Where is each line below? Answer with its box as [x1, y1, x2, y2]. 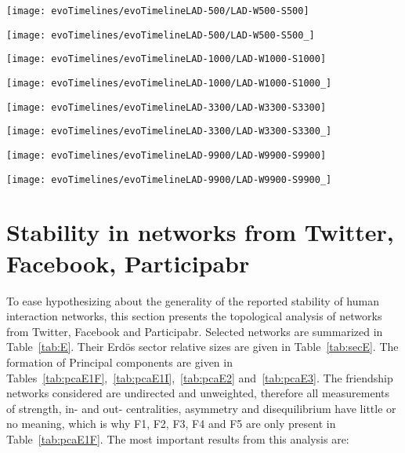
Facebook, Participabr [6, 247, 250, 279]
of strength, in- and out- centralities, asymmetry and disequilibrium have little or [6, 400, 396, 416]
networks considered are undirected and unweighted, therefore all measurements [6, 385, 390, 401]
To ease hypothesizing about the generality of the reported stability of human [6, 292, 379, 309]
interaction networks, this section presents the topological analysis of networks [6, 308, 382, 324]
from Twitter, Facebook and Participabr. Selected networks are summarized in [6, 323, 383, 339]
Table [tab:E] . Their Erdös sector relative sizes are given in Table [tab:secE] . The [6, 338, 399, 355]
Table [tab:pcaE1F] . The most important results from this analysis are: [6, 430, 349, 447]
